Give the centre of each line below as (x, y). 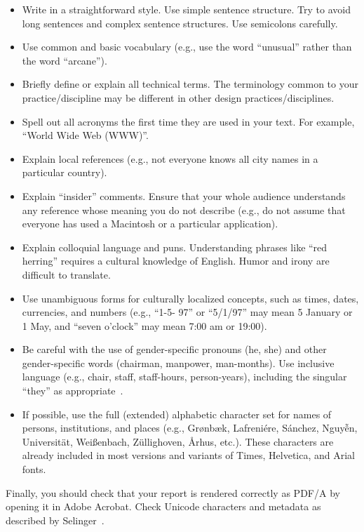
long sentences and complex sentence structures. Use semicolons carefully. (180, 23)
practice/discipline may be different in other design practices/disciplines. (178, 97)
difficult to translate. (66, 274)
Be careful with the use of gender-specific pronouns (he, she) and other (174, 349)
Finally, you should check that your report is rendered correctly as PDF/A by (173, 492)
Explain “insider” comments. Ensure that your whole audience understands (184, 195)
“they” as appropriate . (73, 391)
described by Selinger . (55, 520)
